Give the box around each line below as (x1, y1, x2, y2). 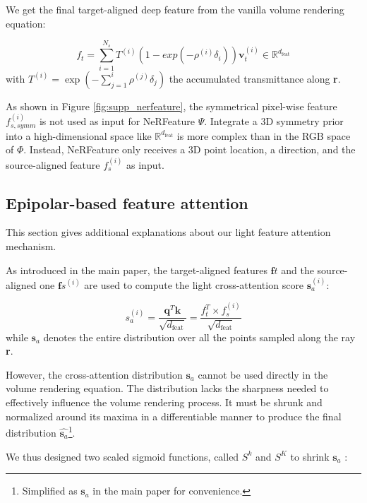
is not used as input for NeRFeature (39, 114, 195, 129)
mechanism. (6, 238, 56, 253)
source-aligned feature (6, 157, 100, 172)
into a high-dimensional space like (6, 128, 152, 143)
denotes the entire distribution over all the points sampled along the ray (43, 329, 356, 344)
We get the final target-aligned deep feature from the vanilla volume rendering (6, 2, 344, 16)
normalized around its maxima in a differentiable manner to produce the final (6, 408, 342, 423)
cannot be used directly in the (198, 367, 328, 381)
